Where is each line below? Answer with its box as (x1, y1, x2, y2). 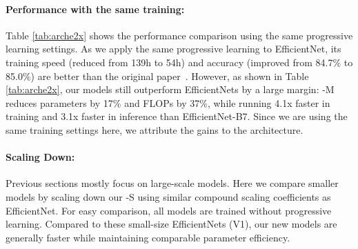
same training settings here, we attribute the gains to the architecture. (6, 122, 304, 137)
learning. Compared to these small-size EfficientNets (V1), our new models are (6, 217, 337, 231)
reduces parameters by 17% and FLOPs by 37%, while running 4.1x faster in (6, 95, 330, 110)
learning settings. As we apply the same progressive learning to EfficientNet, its (6, 41, 341, 56)
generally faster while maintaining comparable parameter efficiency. (6, 230, 290, 244)
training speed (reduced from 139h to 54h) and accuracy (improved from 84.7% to (6, 54, 353, 69)
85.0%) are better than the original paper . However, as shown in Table (6, 68, 309, 83)
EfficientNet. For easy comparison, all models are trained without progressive (6, 203, 332, 217)
